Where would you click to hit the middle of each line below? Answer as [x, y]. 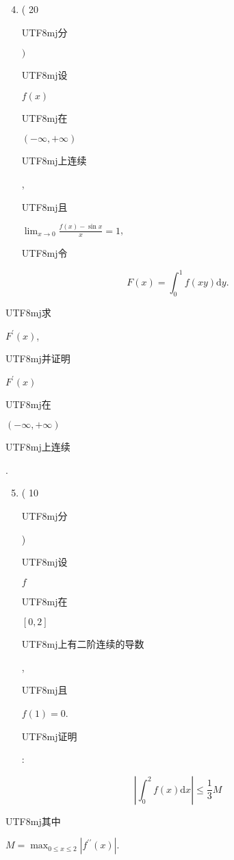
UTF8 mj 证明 [49, 736]
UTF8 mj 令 [44, 253]
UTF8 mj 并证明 [38, 358]
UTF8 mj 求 [28, 313]
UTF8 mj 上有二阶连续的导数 [83, 644]
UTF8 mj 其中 [33, 821]
